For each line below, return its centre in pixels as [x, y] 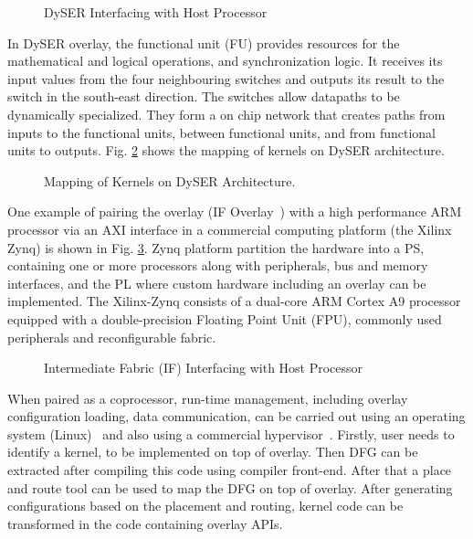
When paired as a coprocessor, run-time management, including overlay [208, 398]
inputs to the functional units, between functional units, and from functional [221, 132]
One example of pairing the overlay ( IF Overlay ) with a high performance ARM [235, 211]
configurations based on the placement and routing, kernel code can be [205, 506]
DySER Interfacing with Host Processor [156, 12]
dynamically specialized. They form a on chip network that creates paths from [226, 114]
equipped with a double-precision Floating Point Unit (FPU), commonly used [225, 318]
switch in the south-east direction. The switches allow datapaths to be [204, 96]
